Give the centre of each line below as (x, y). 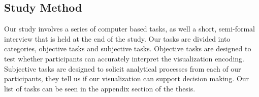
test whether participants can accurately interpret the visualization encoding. (124, 58)
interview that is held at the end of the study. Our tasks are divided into (117, 38)
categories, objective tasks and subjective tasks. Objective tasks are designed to (128, 48)
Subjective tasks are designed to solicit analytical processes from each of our (123, 68)
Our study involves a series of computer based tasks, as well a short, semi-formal (130, 29)
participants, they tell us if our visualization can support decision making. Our (127, 78)
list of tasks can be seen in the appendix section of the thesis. (100, 88)
